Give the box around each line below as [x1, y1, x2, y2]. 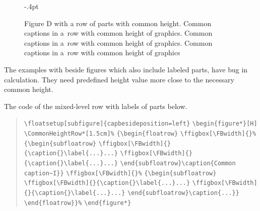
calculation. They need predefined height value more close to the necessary [4, 74, 234, 84]
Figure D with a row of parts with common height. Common [24, 18, 212, 28]
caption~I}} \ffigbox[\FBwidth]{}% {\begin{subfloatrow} [24, 169, 217, 177]
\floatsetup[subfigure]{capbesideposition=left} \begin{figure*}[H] [24, 120, 257, 128]
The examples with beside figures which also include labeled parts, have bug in [4, 64, 248, 74]
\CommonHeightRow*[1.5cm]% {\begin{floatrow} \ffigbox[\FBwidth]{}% [24, 130, 256, 137]
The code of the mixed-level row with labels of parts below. [4, 100, 187, 111]
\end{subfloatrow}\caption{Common [120, 159, 236, 167]
